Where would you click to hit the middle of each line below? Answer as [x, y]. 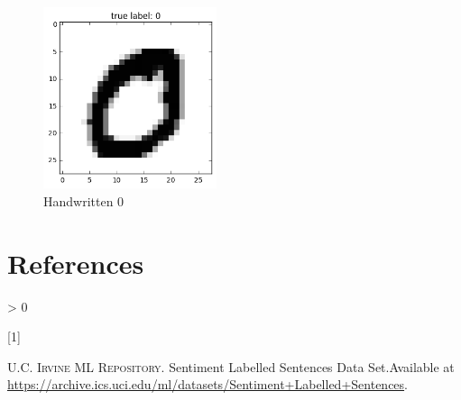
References [76, 263]
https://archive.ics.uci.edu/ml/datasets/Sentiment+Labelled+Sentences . [207, 384]
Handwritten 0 [84, 200]
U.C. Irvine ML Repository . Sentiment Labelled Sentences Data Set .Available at [231, 366]
